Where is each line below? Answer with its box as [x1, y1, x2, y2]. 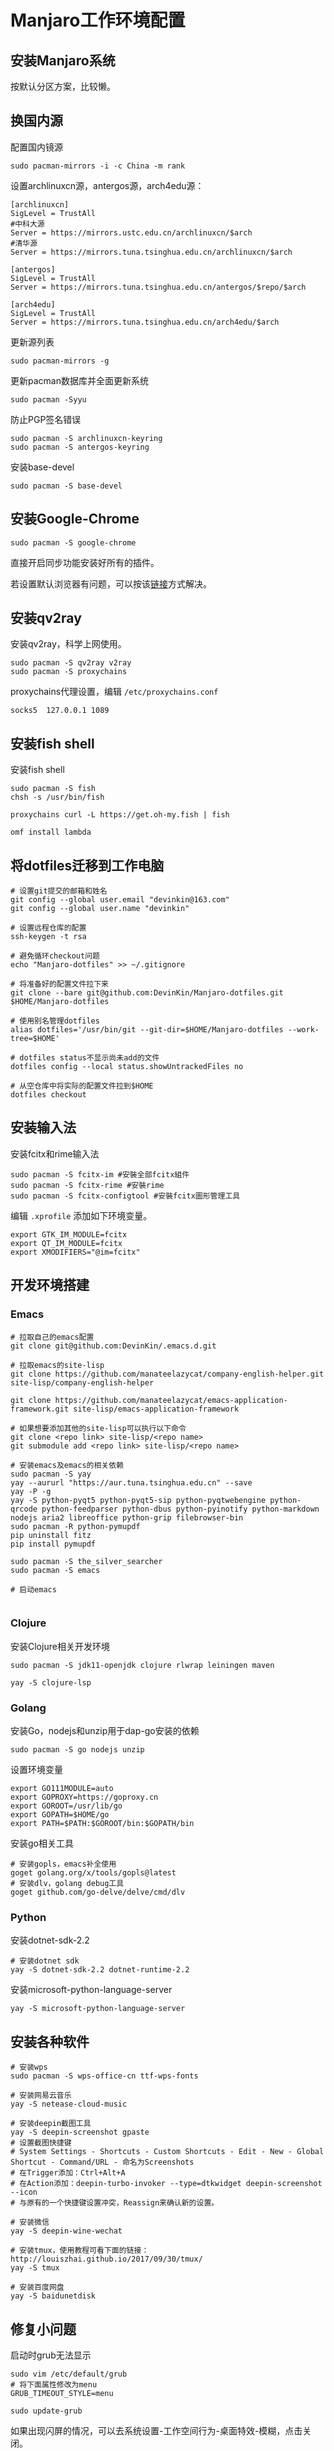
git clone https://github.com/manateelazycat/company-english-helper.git [10, 1369, 325, 1379]
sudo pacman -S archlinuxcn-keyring [10, 433, 163, 443]
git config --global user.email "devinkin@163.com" [10, 895, 230, 905]
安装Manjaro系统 [10, 52, 116, 69]
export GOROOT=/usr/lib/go [10, 1801, 123, 1811]
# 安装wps [10, 2062, 48, 2073]
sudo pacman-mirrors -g [10, 356, 110, 366]
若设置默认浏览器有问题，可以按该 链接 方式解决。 [10, 577, 212, 590]
